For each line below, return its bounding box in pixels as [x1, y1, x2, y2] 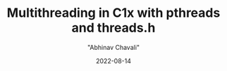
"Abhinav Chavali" [87, 43, 140, 51]
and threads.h [71, 20, 156, 36]
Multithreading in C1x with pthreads [6, 5, 221, 21]
